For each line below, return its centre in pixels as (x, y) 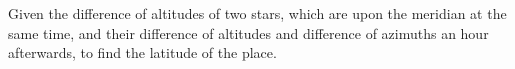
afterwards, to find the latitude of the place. (142, 52)
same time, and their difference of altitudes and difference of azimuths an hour (248, 32)
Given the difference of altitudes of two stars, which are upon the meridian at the (257, 13)
